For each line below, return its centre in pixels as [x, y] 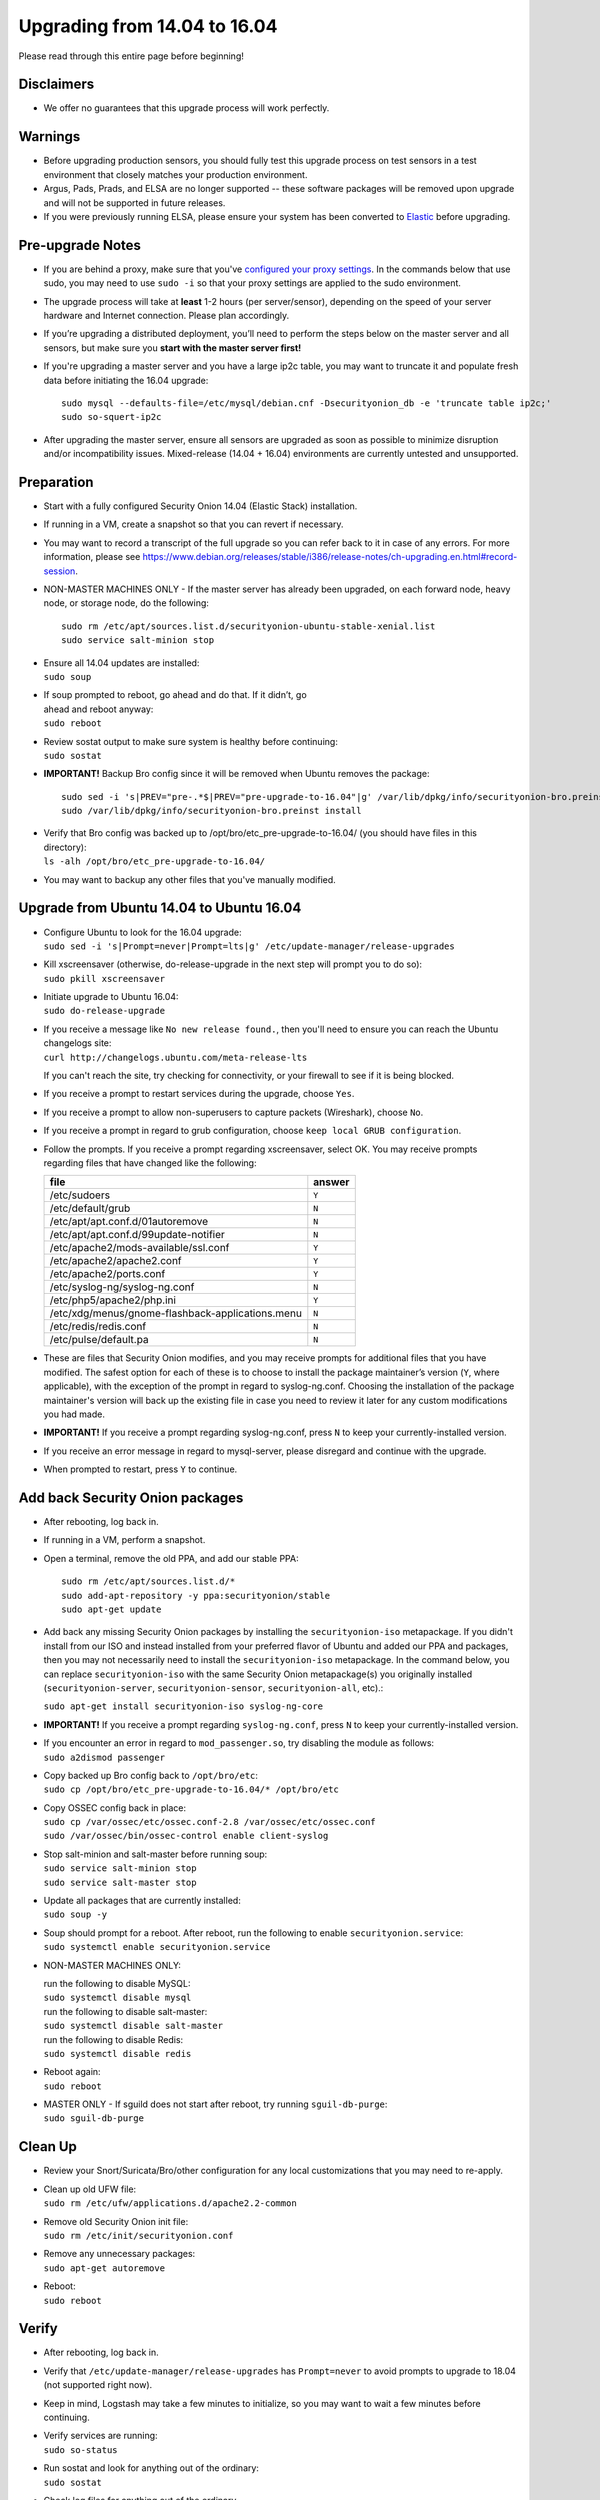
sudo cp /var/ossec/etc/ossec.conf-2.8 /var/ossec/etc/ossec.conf [210, 1822]
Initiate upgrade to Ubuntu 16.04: [111, 997]
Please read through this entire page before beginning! [131, 56]
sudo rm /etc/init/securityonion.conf [138, 2235]
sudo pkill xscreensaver [104, 978]
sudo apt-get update [111, 1609]
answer [331, 1182]
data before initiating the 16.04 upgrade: [126, 380]
